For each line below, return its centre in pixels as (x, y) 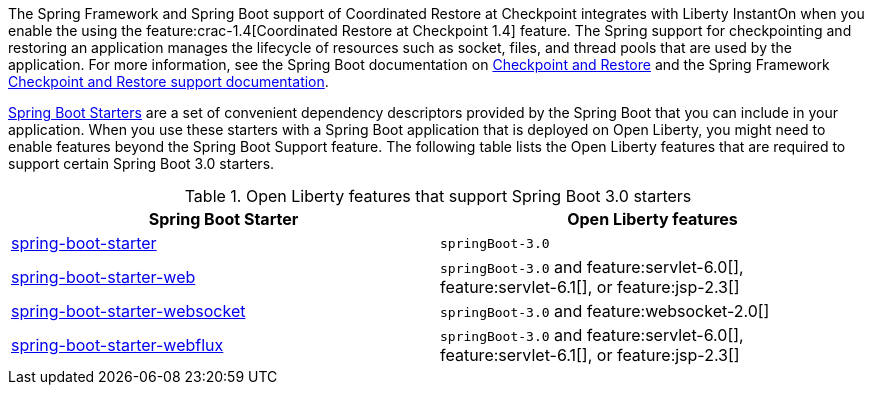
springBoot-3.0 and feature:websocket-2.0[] (605, 311)
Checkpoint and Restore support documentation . (168, 81)
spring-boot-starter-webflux (117, 345)
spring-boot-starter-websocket (128, 311)
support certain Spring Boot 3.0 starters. (141, 163)
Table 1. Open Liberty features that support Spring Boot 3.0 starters (438, 196)
